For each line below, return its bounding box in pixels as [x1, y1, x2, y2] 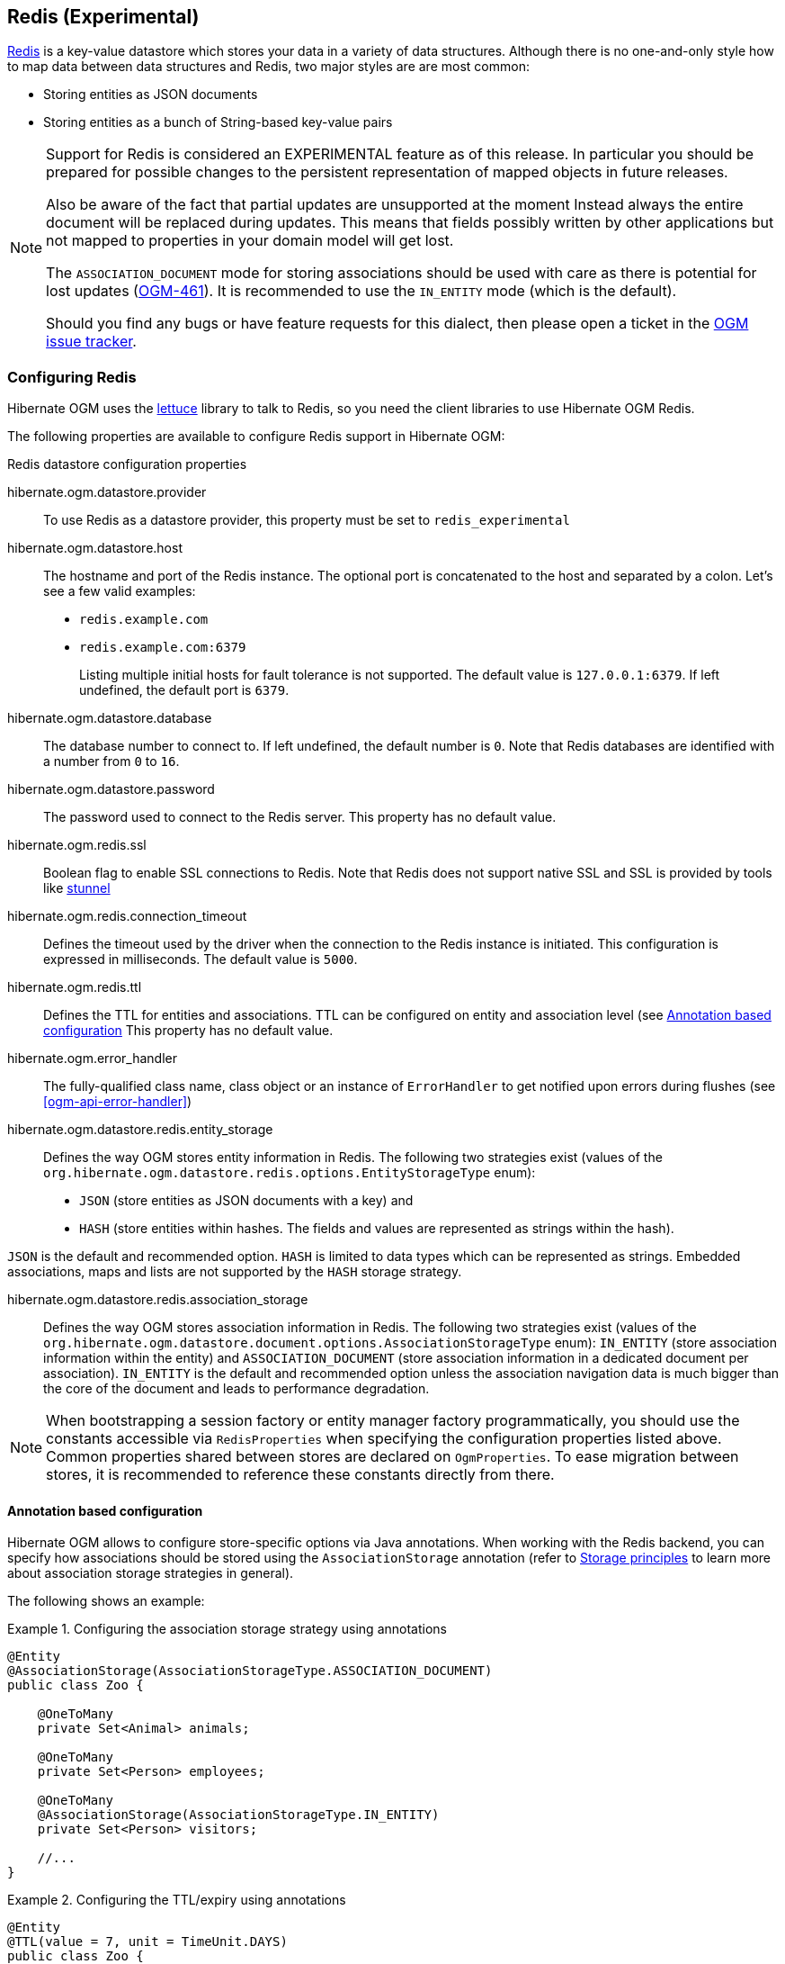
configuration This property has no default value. [43, 1023, 334, 1039]
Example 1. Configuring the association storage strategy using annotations [7, 1621, 447, 1637]
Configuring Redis [7, 367, 137, 386]
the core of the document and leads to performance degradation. [43, 1381, 430, 1397]
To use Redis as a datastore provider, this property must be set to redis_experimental [43, 512, 570, 528]
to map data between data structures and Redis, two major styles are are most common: [7, 59, 530, 75]
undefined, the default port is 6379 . [79, 682, 290, 698]
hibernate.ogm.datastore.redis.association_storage [7, 1292, 308, 1308]
